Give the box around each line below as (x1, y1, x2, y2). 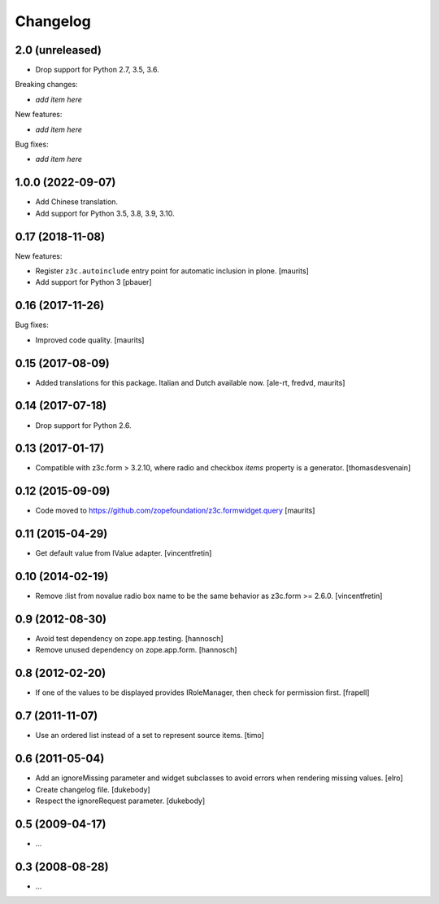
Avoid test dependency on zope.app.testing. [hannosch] (35, 634, 224, 644)
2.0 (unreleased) (15, 43, 102, 57)
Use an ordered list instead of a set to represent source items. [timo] (35, 731, 264, 740)
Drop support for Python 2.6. (35, 420, 132, 430)
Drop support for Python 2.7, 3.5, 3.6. (35, 65, 159, 75)
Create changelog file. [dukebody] (35, 784, 150, 794)
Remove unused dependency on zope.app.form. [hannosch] (35, 645, 237, 655)
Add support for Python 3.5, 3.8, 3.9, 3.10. (35, 208, 175, 218)
